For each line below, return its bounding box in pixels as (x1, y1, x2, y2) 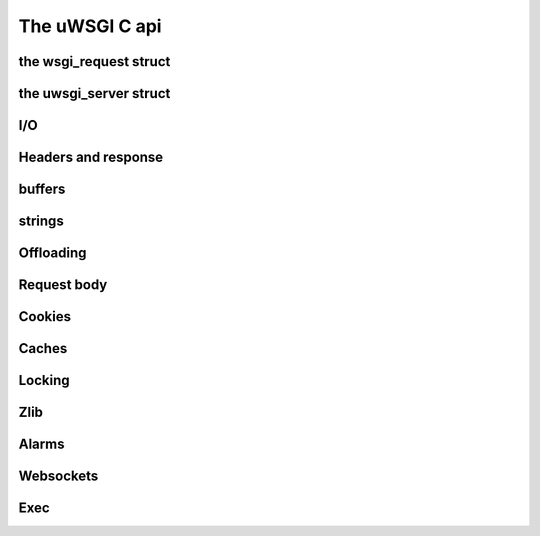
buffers (18, 181, 66, 198)
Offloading (18, 245, 87, 262)
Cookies (18, 308, 72, 325)
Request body (18, 276, 108, 294)
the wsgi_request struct (18, 53, 171, 70)
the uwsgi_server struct (18, 85, 171, 102)
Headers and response (18, 149, 164, 166)
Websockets (18, 468, 99, 485)
